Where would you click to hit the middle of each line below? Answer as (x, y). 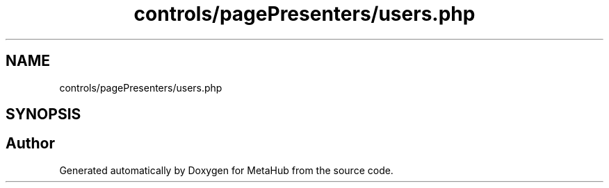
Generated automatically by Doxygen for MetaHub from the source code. (226, 170)
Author (30, 144)
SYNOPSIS (43, 114)
